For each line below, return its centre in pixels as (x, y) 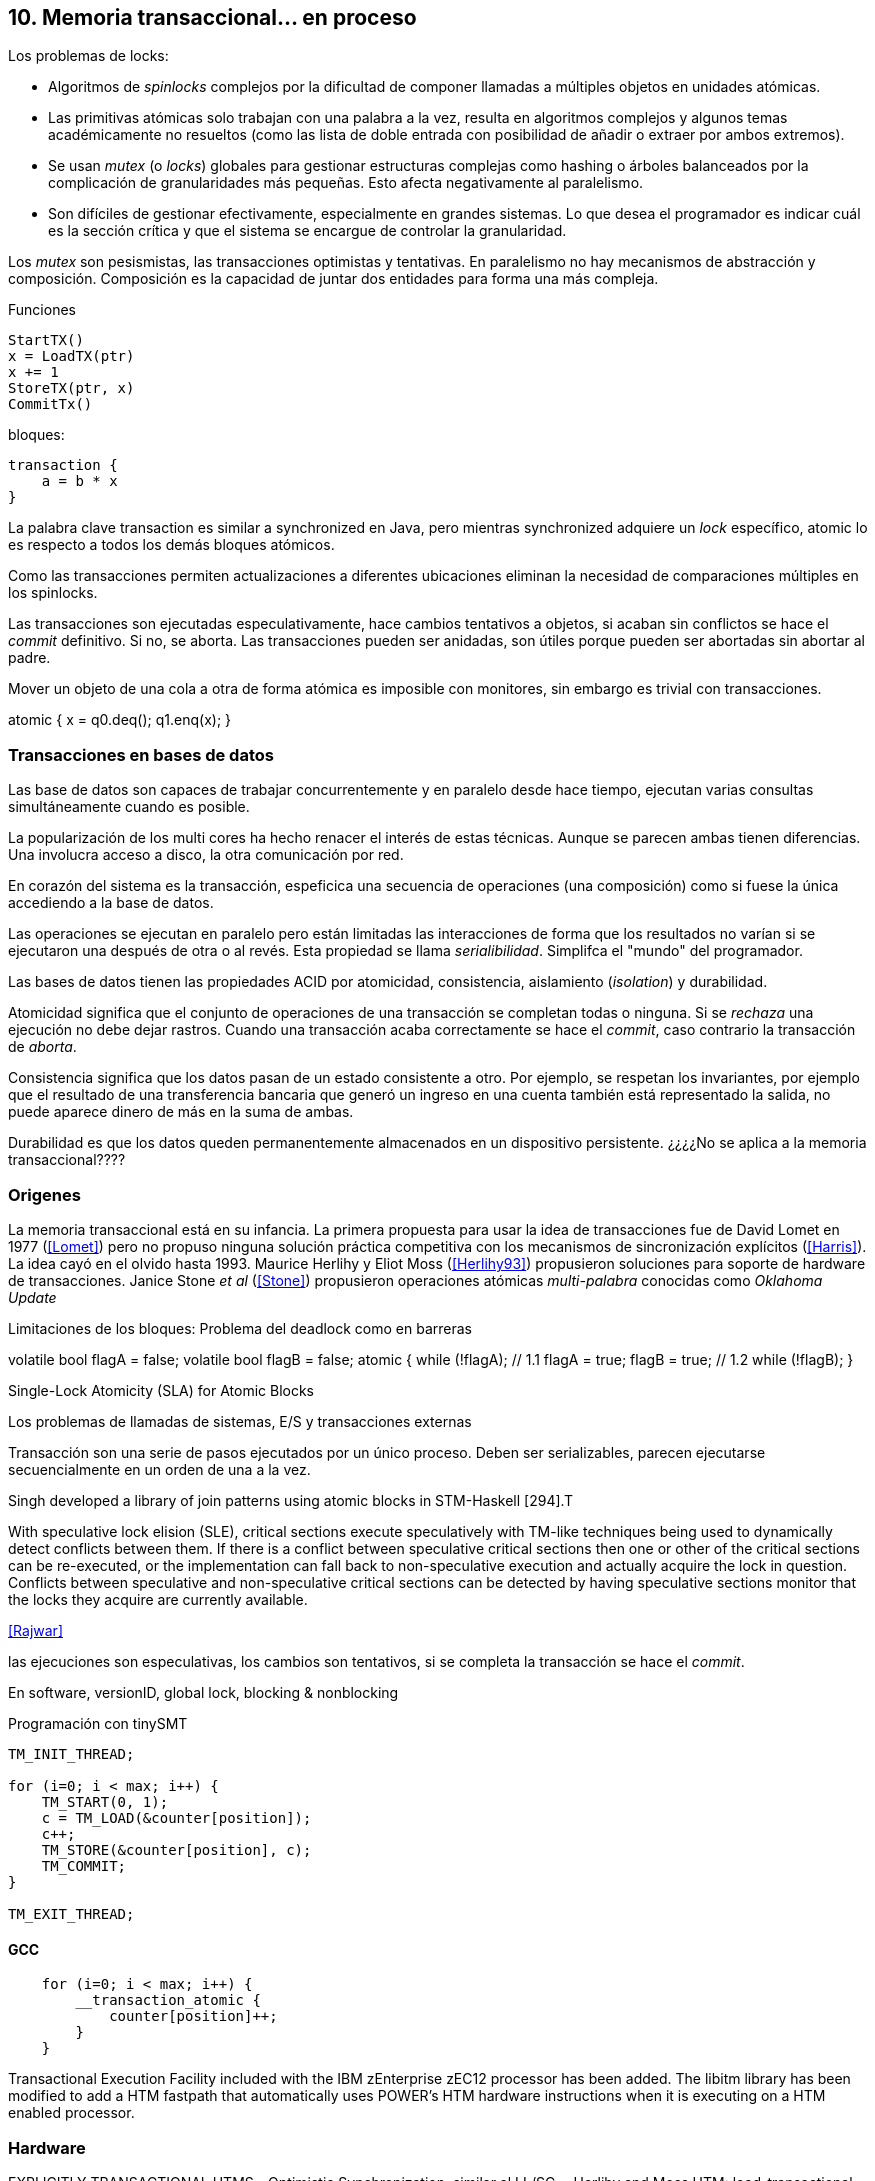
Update (32, 1297)
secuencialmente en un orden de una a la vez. (159, 1469)
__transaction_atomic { (168, 2000)
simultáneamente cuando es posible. (129, 807)
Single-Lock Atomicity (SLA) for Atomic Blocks (161, 1390)
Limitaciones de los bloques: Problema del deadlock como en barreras (240, 1328)
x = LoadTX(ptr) (71, 356)
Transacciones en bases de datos (141, 754)
